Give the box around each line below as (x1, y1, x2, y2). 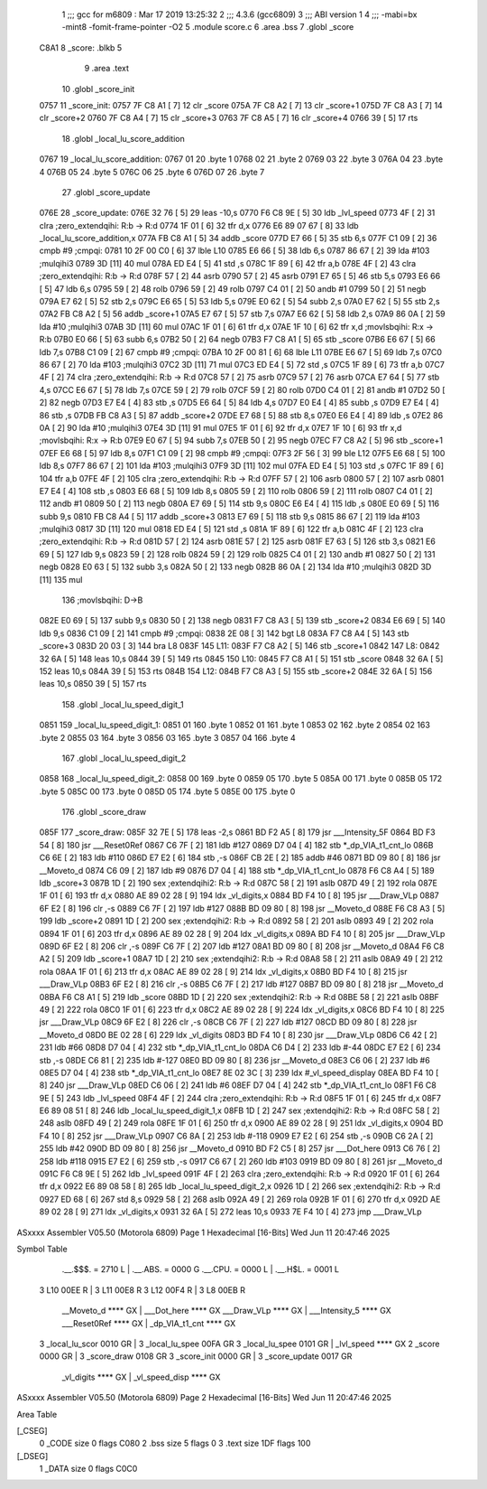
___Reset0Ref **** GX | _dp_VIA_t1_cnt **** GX (61, 1317, 236, 1328)
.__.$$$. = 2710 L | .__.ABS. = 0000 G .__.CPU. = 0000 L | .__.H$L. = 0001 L (61, 1264, 340, 1275)
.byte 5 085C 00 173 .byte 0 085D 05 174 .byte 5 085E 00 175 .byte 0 (39, 786, 296, 797)
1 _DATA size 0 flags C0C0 (39, 1464, 138, 1475)
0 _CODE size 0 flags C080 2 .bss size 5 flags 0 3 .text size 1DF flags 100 (39, 1437, 311, 1449)
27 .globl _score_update (61, 186, 151, 198)
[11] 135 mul (39, 574, 83, 585)
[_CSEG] (16, 1425, 49, 1436)
